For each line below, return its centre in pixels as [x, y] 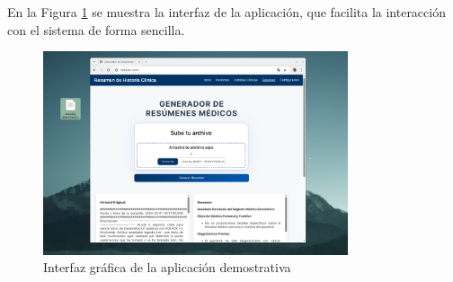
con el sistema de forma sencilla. [96, 29]
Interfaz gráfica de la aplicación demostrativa [167, 267]
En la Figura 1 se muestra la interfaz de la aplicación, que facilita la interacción [226, 12]
